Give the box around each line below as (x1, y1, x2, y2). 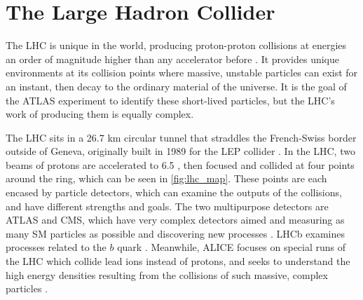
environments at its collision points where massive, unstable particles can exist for (6, 65, 358, 80)
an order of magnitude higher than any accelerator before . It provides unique (6, 51, 340, 66)
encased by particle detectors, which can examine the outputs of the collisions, (6, 185, 342, 200)
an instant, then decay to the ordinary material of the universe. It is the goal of (6, 79, 347, 93)
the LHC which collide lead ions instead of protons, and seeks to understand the (6, 254, 350, 268)
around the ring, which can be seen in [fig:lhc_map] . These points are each (6, 171, 327, 186)
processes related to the (6, 240, 107, 254)
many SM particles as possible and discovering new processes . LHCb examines (6, 226, 345, 240)
